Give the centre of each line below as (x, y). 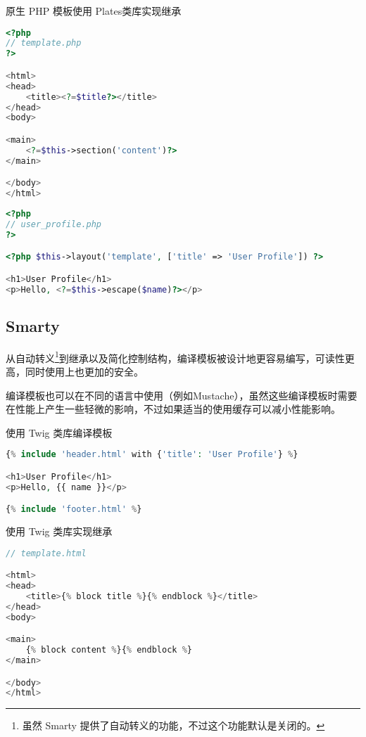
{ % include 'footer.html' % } (74, 510)
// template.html (46, 553)
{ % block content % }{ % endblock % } (109, 650)
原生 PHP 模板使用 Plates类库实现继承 (94, 11)
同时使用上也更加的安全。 (84, 371)
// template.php (44, 43)
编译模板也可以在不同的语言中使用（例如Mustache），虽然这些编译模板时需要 (182, 395)
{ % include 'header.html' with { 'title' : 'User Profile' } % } (152, 455)
